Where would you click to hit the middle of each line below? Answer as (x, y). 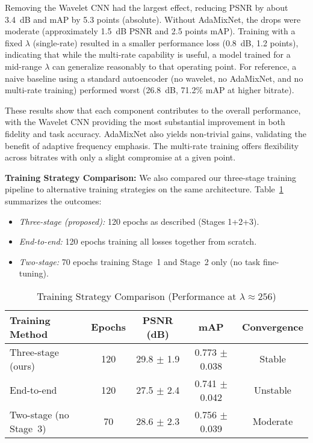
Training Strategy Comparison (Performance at (137, 296)
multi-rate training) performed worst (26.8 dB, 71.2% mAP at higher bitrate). (150, 90)
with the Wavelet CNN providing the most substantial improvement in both (145, 122)
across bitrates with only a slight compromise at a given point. (120, 157)
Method (29, 334)
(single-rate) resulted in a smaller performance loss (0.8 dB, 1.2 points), (166, 42)
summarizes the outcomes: (53, 200)
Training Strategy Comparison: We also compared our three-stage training (151, 177)
